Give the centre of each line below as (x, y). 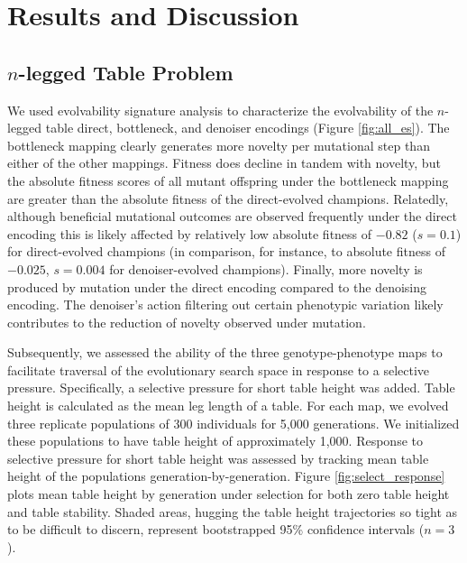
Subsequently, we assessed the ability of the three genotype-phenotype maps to (225, 352)
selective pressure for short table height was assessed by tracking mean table (218, 458)
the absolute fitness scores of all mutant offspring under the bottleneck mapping (228, 180)
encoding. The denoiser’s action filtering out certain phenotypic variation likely (225, 305)
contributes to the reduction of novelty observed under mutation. (187, 322)
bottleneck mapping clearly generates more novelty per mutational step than (219, 145)
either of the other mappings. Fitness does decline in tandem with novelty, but (224, 163)
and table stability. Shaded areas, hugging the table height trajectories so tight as (233, 511)
